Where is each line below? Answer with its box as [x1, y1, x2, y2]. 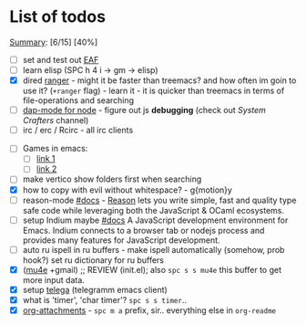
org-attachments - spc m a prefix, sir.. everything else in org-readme [22, 304, 277, 316]
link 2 [36, 163, 57, 174]
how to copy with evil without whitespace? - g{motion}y [22, 184, 232, 195]
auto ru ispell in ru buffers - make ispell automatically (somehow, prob [22, 244, 285, 255]
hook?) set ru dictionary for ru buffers [22, 254, 164, 266]
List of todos [9, 6, 107, 27]
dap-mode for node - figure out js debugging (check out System [22, 105, 267, 116]
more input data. [22, 274, 85, 285]
